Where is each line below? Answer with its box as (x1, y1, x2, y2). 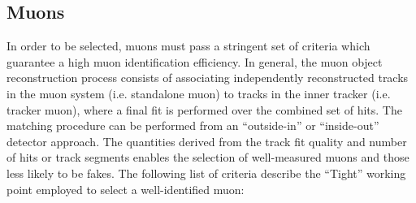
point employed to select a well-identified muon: (6, 180, 245, 197)
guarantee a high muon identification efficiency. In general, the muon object (6, 53, 383, 70)
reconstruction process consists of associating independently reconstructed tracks (6, 69, 409, 86)
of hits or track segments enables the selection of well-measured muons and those (6, 149, 409, 166)
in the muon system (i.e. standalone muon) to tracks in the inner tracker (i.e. (6, 84, 391, 101)
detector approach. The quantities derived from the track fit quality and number (6, 132, 407, 149)
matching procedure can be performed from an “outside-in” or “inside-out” (6, 117, 379, 134)
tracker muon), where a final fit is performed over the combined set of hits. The (6, 101, 402, 118)
